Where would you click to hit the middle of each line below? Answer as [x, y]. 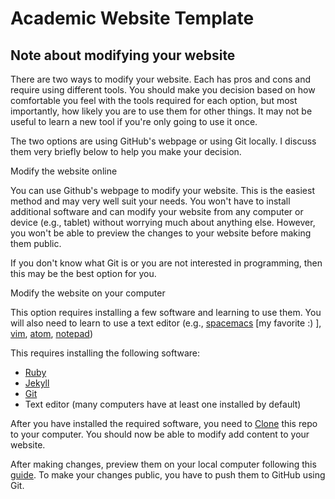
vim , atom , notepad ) [51, 333]
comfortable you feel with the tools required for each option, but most [154, 100]
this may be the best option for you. [83, 273]
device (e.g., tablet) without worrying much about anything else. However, [163, 222]
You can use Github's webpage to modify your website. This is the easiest [163, 190]
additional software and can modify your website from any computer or [157, 211]
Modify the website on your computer [88, 293]
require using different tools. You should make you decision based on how [163, 90]
